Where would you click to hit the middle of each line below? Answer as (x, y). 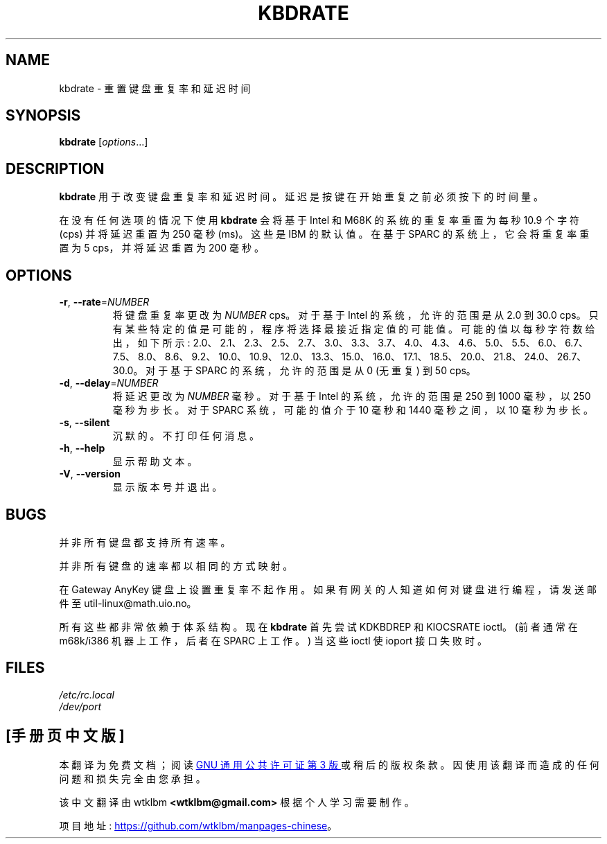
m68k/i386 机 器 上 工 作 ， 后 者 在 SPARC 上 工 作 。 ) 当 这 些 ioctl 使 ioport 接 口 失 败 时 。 (273, 640)
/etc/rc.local (87, 694)
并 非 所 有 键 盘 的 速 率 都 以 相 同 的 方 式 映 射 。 (176, 565)
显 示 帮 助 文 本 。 (155, 461)
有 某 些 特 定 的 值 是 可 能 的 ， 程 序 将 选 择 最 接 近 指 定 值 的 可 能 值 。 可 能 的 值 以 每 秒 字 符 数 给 (354, 329)
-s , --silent (85, 423)
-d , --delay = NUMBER (109, 383)
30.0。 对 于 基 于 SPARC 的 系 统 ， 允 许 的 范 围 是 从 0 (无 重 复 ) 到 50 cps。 (294, 371)
